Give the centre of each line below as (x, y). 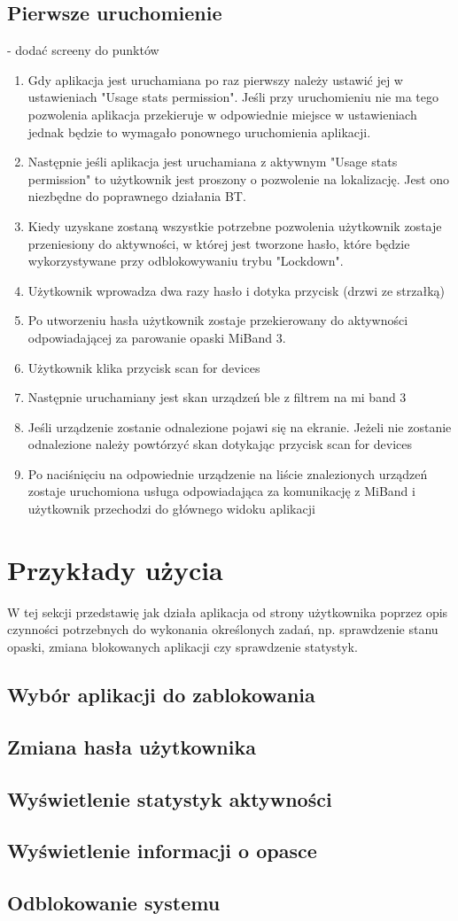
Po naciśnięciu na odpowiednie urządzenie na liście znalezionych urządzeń (228, 473)
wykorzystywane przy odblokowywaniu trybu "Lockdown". (186, 261)
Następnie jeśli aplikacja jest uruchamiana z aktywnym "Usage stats (213, 162)
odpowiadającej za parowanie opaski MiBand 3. (157, 337)
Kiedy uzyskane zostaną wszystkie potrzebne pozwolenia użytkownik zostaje (235, 225)
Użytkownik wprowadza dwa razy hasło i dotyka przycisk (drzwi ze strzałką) (237, 290)
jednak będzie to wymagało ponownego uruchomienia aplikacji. (199, 132)
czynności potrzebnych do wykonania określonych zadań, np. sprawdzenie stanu (223, 629)
